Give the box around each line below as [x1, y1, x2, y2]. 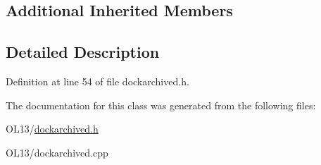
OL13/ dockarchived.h [6, 121, 99, 136]
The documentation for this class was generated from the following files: [6, 97, 316, 112]
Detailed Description [6, 41, 160, 63]
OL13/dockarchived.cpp [6, 145, 108, 159]
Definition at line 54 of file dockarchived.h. [6, 73, 189, 88]
